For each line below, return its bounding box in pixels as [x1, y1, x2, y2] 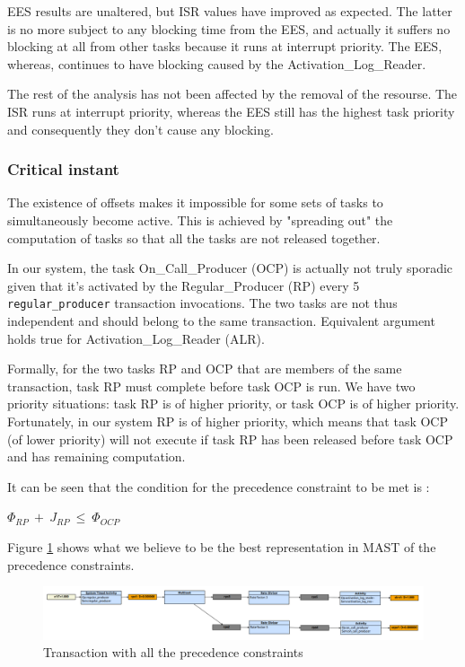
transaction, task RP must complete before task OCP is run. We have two [7, 376, 416, 395]
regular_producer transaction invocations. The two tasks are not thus [7, 294, 398, 312]
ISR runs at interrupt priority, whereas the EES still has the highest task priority [7, 101, 455, 120]
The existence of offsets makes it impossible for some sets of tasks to [7, 193, 383, 212]
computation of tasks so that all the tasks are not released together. [7, 228, 381, 247]
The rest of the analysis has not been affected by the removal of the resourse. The [7, 84, 458, 103]
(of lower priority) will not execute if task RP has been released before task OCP [7, 429, 453, 448]
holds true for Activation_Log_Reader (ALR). [7, 329, 265, 347]
